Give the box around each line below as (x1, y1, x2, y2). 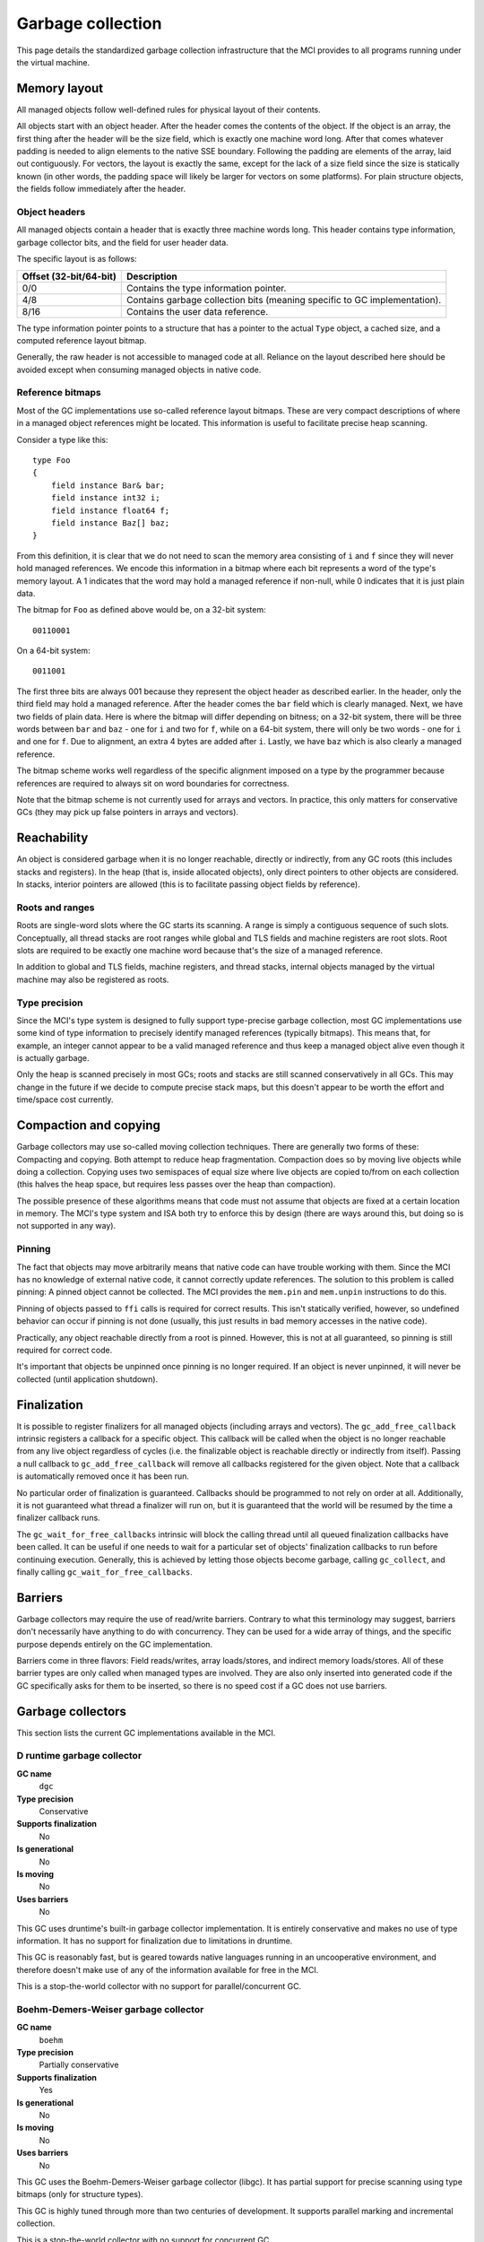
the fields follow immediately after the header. (16, 184, 186, 195)
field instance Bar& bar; (50, 480, 166, 491)
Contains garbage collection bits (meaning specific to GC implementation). (125, 293, 442, 306)
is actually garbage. (16, 1053, 90, 1064)
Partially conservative (39, 2059, 119, 2071)
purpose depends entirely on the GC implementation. (16, 1638, 213, 1649)
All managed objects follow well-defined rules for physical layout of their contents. (16, 104, 322, 115)
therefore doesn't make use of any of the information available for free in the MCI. (16, 1964, 319, 1975)
